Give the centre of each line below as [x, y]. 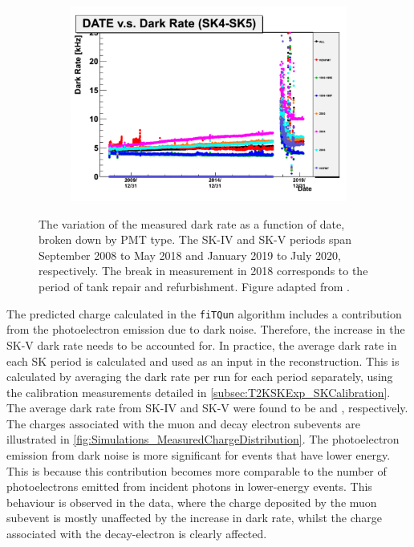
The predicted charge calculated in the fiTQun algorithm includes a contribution [204, 313]
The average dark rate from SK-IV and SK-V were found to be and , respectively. [207, 408]
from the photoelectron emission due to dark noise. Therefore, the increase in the [206, 329]
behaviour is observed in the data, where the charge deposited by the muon [192, 502]
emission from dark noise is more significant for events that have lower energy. [199, 455]
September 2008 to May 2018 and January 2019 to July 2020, [190, 255]
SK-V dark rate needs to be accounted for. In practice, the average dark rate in [202, 344]
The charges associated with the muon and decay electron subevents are [184, 423]
